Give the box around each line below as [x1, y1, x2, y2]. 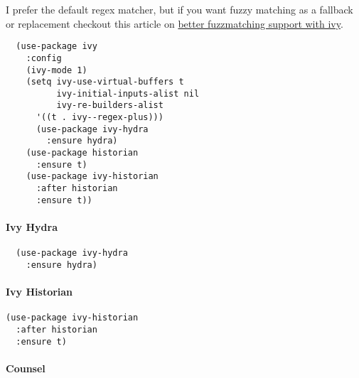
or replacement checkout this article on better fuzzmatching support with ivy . [6, 16, 343, 31]
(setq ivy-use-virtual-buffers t [26, 77, 184, 87]
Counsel [6, 360, 45, 375]
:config [26, 53, 62, 63]
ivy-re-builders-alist [56, 100, 164, 111]
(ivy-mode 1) [26, 65, 87, 75]
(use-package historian [26, 148, 139, 158]
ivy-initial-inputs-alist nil [56, 88, 200, 99]
